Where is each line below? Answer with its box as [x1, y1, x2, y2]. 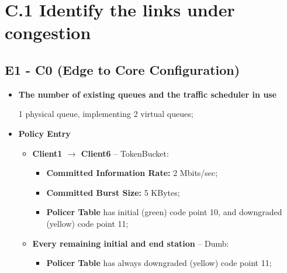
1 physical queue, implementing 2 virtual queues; [18, 108, 193, 120]
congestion [5, 20, 91, 44]
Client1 [32, 147, 63, 159]
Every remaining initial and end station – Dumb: [32, 237, 229, 249]
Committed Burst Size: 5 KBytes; [46, 186, 180, 198]
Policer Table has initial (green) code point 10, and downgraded [46, 206, 282, 218]
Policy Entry [18, 127, 71, 139]
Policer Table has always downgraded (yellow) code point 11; [46, 257, 272, 269]
